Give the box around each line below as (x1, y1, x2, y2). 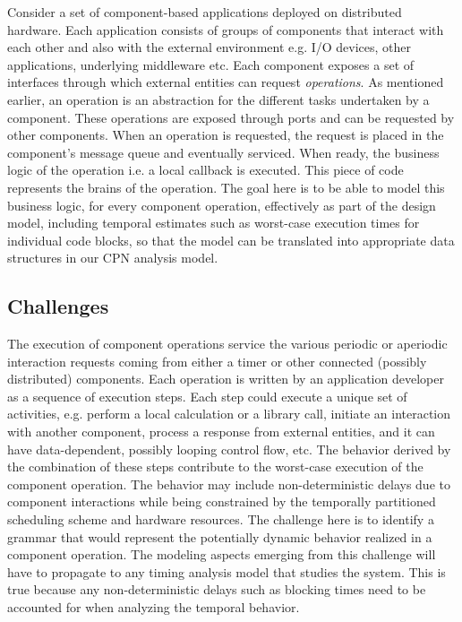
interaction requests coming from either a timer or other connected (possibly (7, 351, 427, 370)
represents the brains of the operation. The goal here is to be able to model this (7, 177, 445, 196)
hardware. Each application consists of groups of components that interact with (7, 20, 444, 39)
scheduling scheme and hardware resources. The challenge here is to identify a (7, 510, 434, 529)
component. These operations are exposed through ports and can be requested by (7, 108, 455, 126)
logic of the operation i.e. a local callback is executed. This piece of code (7, 160, 404, 179)
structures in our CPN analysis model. (7, 248, 218, 267)
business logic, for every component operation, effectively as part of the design (7, 195, 436, 214)
